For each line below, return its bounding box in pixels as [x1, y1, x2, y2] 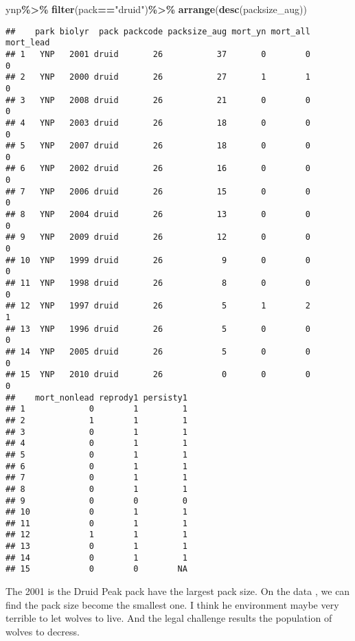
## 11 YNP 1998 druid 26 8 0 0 [5, 278, 310, 289]
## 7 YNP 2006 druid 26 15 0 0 [5, 186, 310, 196]
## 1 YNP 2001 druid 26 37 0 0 [5, 49, 310, 59]
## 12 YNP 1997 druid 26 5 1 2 [5, 301, 310, 311]
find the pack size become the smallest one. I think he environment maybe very [5, 597, 339, 611]
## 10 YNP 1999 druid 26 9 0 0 [5, 255, 310, 265]
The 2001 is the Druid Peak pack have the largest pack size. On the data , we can [5, 584, 350, 598]
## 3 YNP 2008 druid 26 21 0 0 [5, 95, 310, 105]
